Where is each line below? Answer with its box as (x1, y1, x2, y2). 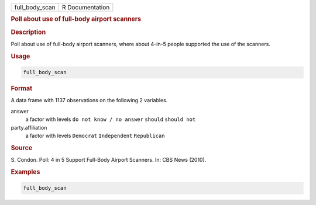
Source (11, 144, 33, 152)
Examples (11, 168, 40, 176)
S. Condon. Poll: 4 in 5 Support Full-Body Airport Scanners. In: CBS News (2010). (11, 157, 207, 164)
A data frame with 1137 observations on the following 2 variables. (11, 97, 168, 104)
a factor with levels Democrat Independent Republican (25, 132, 165, 139)
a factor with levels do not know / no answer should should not (25, 116, 196, 123)
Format (11, 85, 32, 93)
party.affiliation (11, 124, 47, 131)
